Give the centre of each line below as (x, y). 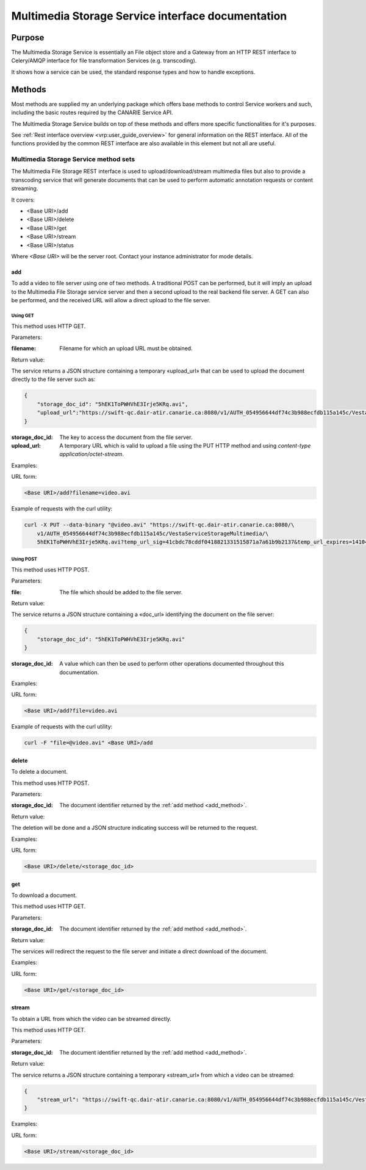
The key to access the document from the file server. (126, 437)
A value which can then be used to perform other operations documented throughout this (172, 664)
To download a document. (44, 895)
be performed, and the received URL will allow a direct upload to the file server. (111, 300)
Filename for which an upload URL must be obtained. (126, 349)
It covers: (23, 200)
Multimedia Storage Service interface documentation (149, 16)
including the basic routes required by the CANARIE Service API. (92, 112)
